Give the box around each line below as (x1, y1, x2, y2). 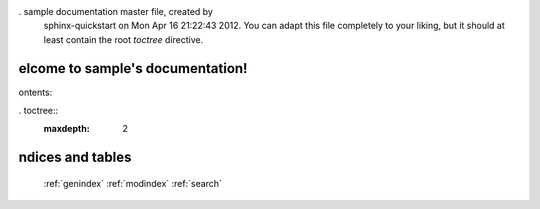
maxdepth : (43, 123, 90, 135)
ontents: (18, 86, 53, 98)
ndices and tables (18, 149, 132, 166)
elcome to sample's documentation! (18, 60, 248, 77)
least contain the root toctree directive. (43, 33, 204, 45)
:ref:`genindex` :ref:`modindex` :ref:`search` (43, 177, 222, 189)
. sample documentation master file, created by (18, 6, 214, 17)
